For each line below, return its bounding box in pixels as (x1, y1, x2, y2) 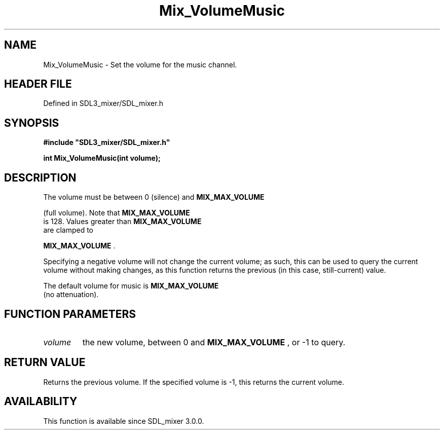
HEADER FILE (4, 78, 72, 91)
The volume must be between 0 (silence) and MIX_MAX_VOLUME (43, 193, 265, 202)
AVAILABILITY (4, 395, 78, 408)
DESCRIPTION (4, 171, 77, 184)
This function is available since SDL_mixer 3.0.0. (43, 416, 204, 425)
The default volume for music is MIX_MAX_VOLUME (43, 281, 219, 291)
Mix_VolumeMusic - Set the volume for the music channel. (43, 60, 237, 69)
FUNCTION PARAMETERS (4, 307, 136, 320)
